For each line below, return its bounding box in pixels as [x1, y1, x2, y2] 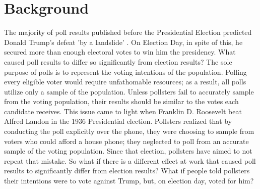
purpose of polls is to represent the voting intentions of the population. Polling [4, 66, 247, 77]
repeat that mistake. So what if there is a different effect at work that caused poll [4, 155, 256, 166]
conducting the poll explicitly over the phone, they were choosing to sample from [4, 126, 254, 136]
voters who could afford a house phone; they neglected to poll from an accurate [4, 135, 249, 146]
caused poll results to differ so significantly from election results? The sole [4, 56, 232, 67]
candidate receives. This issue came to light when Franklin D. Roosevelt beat [4, 106, 242, 116]
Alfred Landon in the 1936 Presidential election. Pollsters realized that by [4, 116, 232, 126]
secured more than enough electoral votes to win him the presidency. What [4, 46, 236, 57]
